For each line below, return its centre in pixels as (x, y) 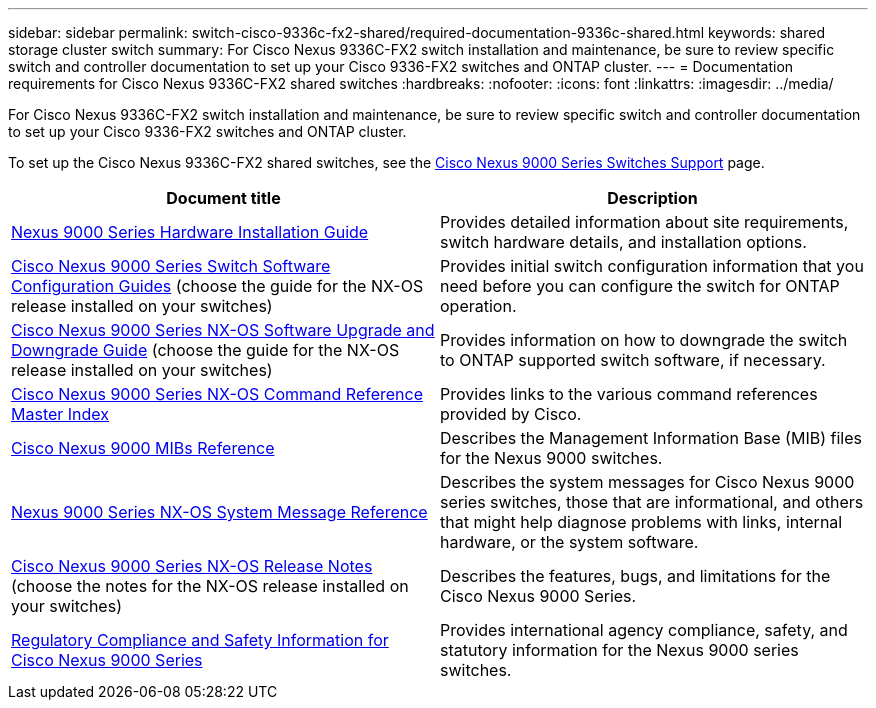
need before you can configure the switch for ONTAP (640, 286)
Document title (223, 198)
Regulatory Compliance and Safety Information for (200, 640)
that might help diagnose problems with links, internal (641, 522)
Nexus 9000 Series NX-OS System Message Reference (219, 512)
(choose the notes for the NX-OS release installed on (210, 586)
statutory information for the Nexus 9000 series (619, 650)
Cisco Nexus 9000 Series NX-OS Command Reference (217, 394)
